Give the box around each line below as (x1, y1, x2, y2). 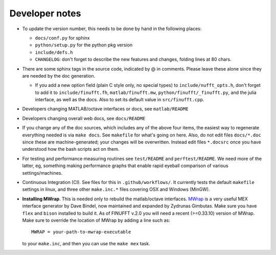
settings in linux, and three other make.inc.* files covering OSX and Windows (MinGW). (22, 187, 210, 193)
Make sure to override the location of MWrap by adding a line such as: (22, 217, 171, 223)
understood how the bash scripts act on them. (22, 146, 120, 152)
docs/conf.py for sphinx (35, 35, 90, 41)
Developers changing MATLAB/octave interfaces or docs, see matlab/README (22, 106, 189, 112)
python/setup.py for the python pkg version (35, 42, 133, 48)
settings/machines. (22, 170, 63, 176)
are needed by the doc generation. (22, 73, 96, 79)
